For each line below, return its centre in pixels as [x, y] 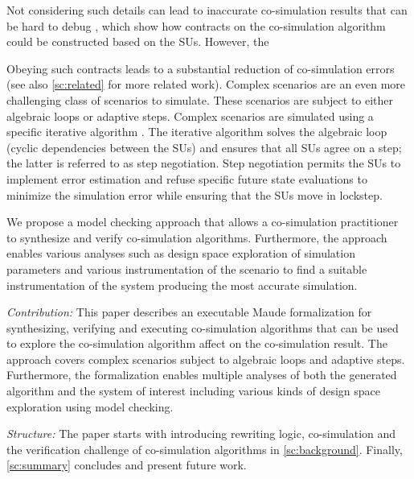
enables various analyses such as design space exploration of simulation [181, 253]
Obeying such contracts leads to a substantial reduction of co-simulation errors [201, 68]
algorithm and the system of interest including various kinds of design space [193, 391]
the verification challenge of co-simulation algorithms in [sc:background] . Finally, [205, 449]
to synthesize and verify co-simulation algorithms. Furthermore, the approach [197, 237]
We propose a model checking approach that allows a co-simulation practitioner [203, 222]
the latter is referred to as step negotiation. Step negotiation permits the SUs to [204, 163]
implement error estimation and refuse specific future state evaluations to [187, 178]
